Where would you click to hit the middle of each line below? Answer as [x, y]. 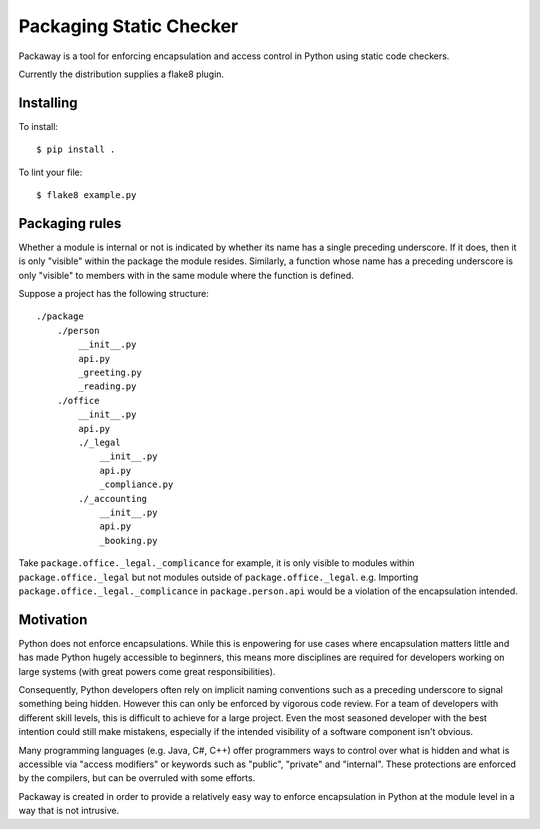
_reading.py [107, 386]
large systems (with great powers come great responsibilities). [147, 671]
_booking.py [128, 540]
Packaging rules [70, 223]
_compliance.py [136, 484]
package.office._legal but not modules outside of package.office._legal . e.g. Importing [218, 577]
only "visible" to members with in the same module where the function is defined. [186, 275]
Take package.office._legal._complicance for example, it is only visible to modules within [216, 563]
